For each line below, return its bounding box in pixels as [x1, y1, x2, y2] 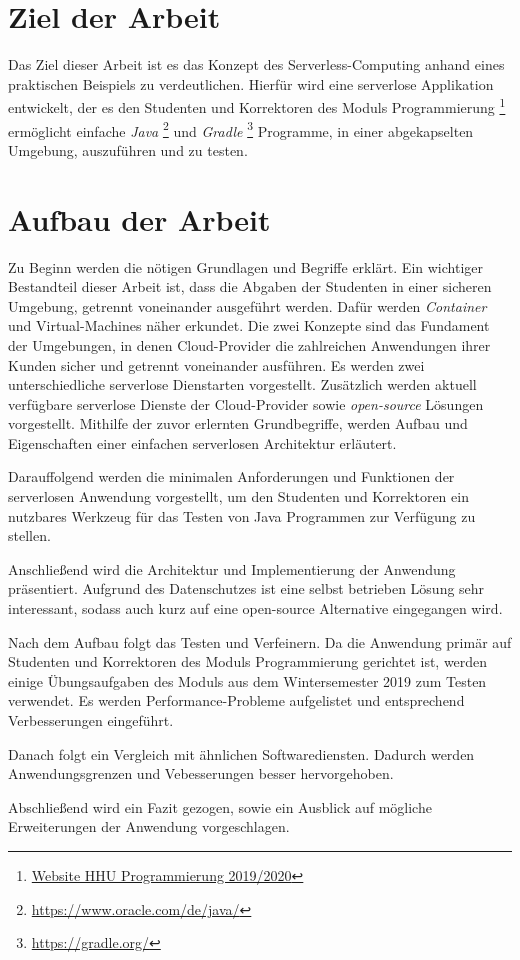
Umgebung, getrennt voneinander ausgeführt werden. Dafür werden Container [8, 295, 487, 316]
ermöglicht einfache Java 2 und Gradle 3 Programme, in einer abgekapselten [8, 117, 474, 141]
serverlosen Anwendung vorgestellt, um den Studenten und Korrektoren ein [8, 486, 469, 507]
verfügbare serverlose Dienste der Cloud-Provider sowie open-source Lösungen [8, 393, 484, 414]
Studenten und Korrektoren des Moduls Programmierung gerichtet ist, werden [8, 651, 488, 672]
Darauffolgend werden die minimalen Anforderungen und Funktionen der [8, 466, 455, 487]
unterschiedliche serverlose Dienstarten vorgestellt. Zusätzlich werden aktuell [8, 374, 477, 395]
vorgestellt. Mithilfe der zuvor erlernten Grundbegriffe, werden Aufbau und [8, 413, 468, 434]
